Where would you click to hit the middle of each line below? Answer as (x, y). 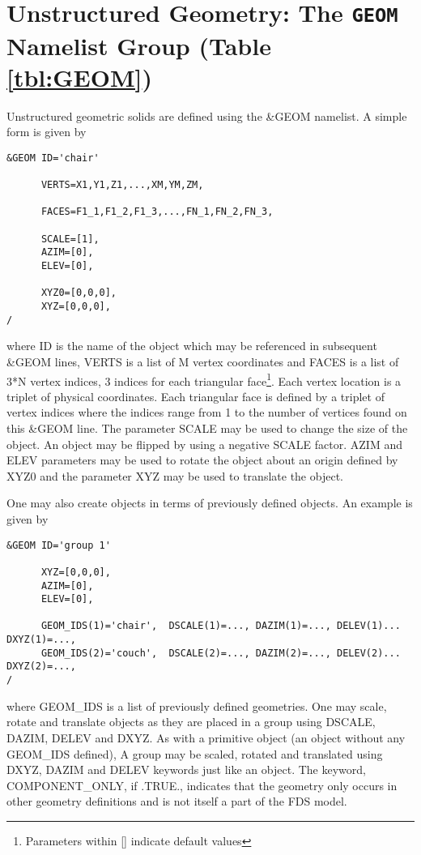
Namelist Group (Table (139, 45)
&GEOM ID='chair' (53, 158)
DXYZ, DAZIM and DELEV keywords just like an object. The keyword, (186, 769)
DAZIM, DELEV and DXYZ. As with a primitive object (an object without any (206, 737)
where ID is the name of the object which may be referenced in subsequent (192, 346)
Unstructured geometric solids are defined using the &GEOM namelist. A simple (207, 115)
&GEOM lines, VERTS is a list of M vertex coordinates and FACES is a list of (203, 361)
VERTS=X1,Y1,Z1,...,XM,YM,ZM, (122, 185)
